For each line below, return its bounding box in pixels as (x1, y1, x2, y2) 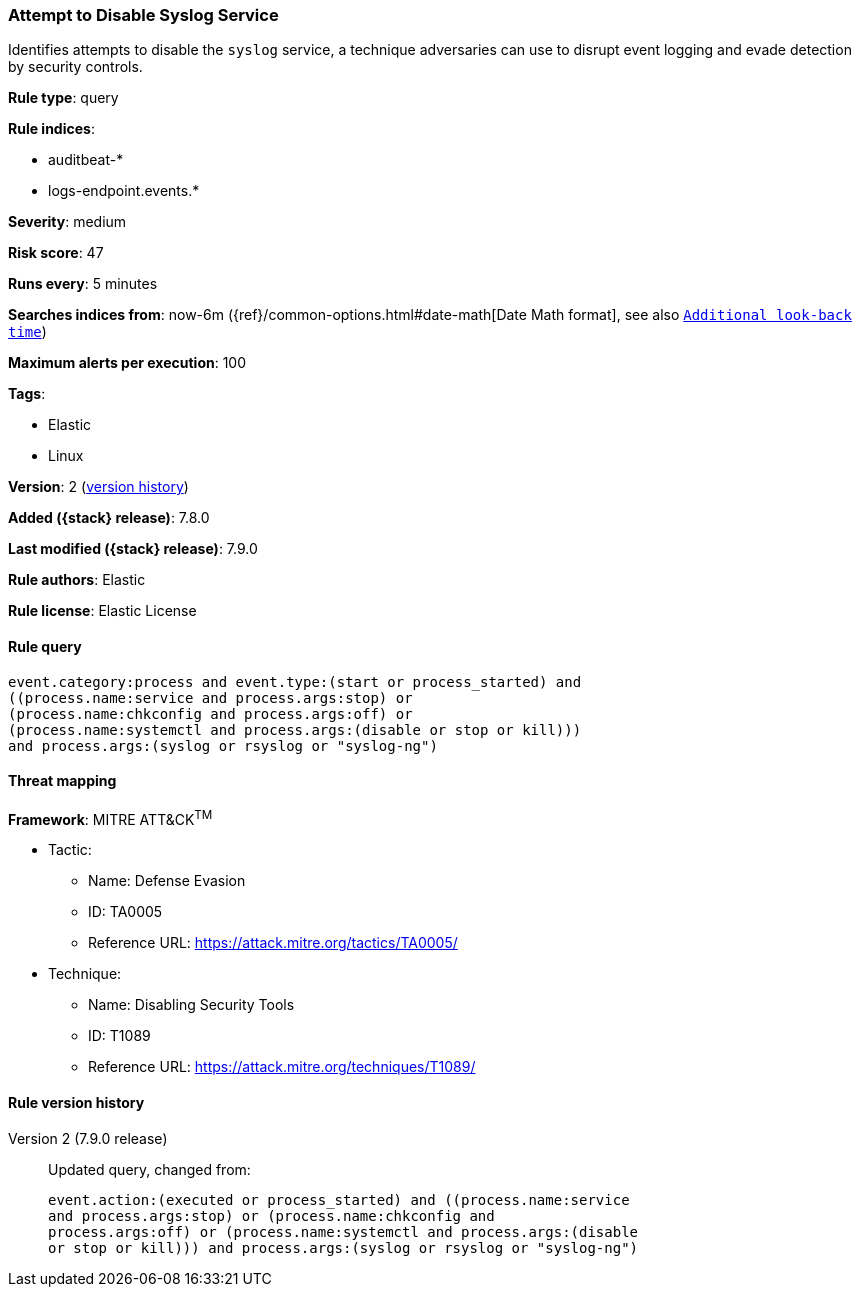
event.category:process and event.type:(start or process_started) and (8, 673, 582, 690)
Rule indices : (8, 120, 95, 138)
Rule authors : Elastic (8, 571, 146, 589)
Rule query (8, 637, 82, 655)
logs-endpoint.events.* (48, 182, 200, 200)
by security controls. (8, 58, 143, 76)
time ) (8, 323, 47, 341)
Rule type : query (8, 89, 119, 107)
